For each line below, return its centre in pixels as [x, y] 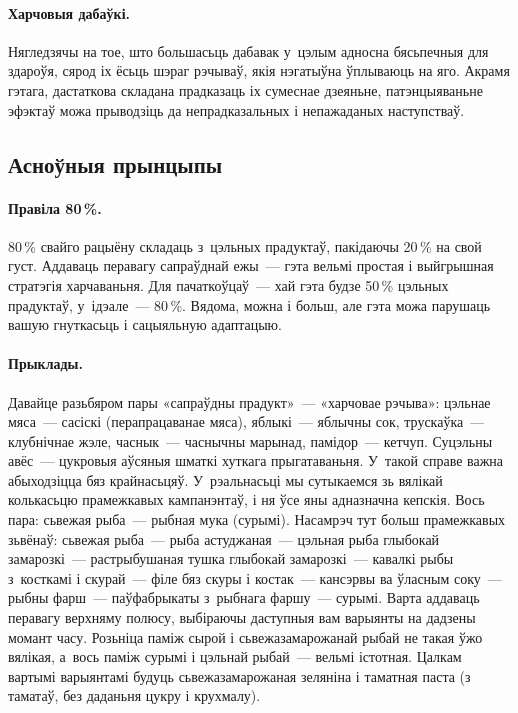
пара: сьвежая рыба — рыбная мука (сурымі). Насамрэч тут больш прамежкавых [257, 519]
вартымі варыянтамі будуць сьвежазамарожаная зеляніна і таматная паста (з [239, 675]
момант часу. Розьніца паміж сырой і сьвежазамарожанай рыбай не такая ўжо [245, 636]
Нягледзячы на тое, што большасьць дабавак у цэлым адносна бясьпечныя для [248, 50]
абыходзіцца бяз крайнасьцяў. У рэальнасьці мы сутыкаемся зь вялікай [225, 479]
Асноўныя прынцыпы [115, 163]
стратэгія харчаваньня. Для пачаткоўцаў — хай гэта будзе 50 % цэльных [228, 284]
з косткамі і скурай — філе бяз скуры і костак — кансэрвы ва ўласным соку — [255, 577]
